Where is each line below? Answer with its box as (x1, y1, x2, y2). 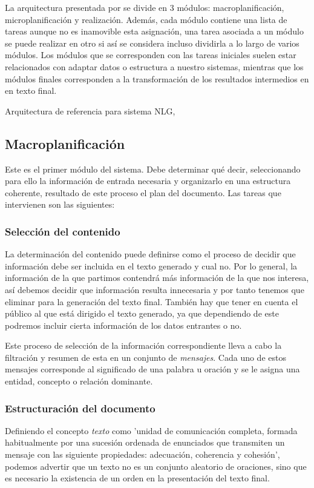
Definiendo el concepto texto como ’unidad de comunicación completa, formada (5, 424, 298, 437)
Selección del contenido (5, 223, 120, 239)
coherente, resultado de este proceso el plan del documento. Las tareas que (5, 186, 281, 199)
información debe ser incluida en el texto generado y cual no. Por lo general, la (5, 259, 298, 272)
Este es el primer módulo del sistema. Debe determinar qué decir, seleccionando (5, 162, 301, 175)
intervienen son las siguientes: (5, 198, 115, 211)
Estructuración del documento (5, 400, 155, 415)
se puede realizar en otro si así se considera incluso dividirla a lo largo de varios (5, 36, 299, 49)
